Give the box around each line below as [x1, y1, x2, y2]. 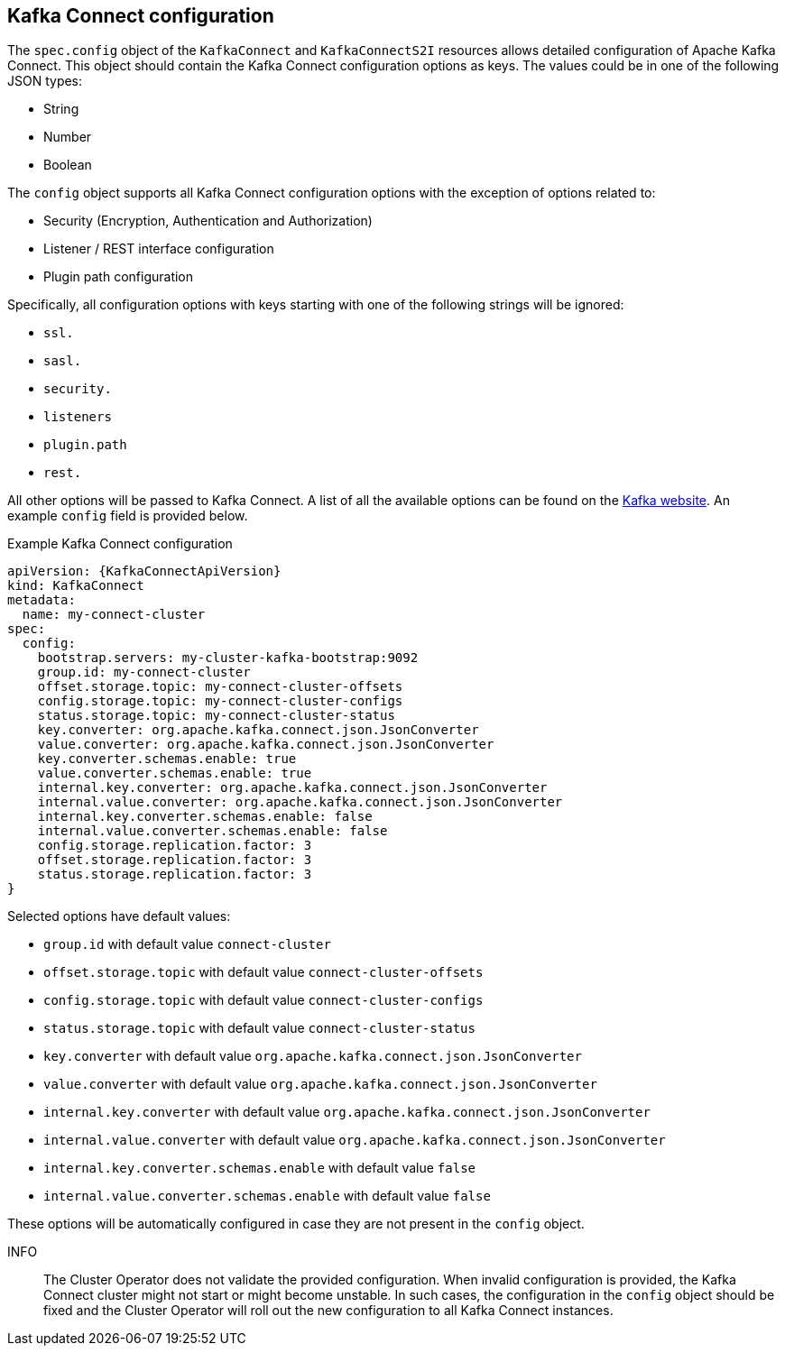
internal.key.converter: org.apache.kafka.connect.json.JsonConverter [37, 780, 548, 796]
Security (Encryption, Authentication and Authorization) [43, 213, 373, 229]
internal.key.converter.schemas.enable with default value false [43, 1160, 476, 1176]
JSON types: [7, 73, 83, 89]
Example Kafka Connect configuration [7, 536, 233, 552]
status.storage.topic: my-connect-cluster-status [37, 708, 395, 723]
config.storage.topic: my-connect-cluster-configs [37, 694, 403, 709]
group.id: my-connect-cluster [37, 665, 251, 680]
